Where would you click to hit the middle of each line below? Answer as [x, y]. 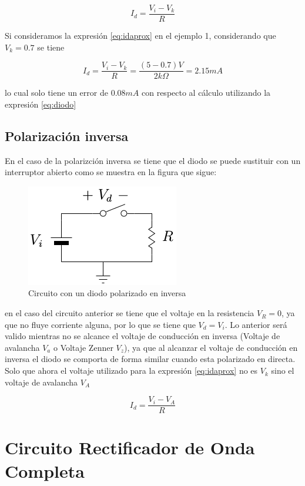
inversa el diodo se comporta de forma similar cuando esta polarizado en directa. [150, 359]
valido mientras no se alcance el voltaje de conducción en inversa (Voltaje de [143, 336]
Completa [45, 470]
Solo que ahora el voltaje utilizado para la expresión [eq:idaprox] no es [131, 371]
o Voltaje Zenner [83, 347]
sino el [283, 371]
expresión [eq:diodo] [41, 104]
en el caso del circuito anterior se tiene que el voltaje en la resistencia [130, 313]
